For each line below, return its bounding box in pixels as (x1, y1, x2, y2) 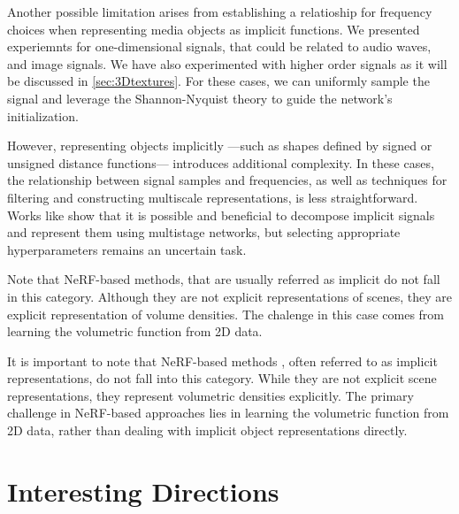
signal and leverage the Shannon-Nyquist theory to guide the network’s (7, 88, 393, 107)
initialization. (7, 106, 79, 125)
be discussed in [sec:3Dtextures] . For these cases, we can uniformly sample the (7, 72, 430, 90)
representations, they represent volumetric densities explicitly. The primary (7, 386, 414, 404)
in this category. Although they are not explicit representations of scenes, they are (7, 287, 453, 305)
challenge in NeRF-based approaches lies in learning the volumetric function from (7, 403, 449, 422)
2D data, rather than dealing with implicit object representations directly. (7, 421, 408, 440)
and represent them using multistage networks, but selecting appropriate (7, 223, 401, 242)
